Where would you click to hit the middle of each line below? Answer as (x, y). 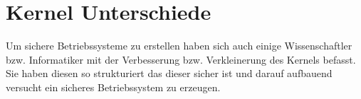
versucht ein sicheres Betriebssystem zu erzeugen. (113, 87)
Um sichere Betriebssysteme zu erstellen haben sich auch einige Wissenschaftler (179, 46)
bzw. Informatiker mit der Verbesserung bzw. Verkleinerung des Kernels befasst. (181, 59)
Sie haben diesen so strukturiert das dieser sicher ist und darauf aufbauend (169, 73)
